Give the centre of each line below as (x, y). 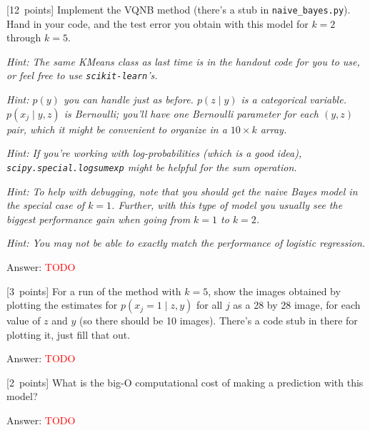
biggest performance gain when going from (99, 219)
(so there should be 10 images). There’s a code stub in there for (219, 321)
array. (274, 129)
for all (209, 305)
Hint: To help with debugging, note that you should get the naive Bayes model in (182, 191)
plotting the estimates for (62, 305)
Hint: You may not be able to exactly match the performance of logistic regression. (186, 243)
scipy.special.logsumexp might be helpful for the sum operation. (152, 167)
